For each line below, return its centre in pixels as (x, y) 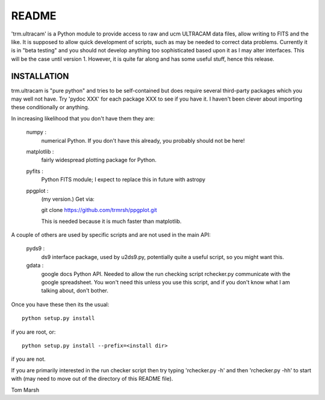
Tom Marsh (25, 390)
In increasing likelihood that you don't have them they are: (83, 118)
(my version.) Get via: (68, 199)
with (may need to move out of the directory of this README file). (92, 379)
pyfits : (35, 171)
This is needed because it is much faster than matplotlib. (111, 221)
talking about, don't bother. (75, 291)
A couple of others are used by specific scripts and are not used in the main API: (111, 235)
